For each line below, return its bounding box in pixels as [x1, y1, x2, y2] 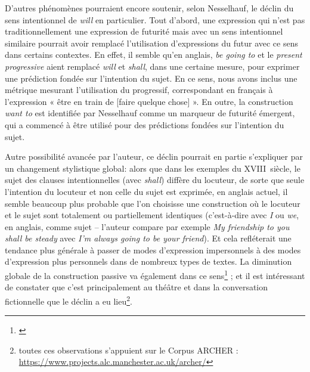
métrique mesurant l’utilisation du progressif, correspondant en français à [5, 83, 273, 96]
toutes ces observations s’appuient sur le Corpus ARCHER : [18, 343, 238, 356]
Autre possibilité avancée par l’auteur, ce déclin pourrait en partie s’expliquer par [5, 150, 303, 163]
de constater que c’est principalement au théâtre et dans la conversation [5, 281, 268, 293]
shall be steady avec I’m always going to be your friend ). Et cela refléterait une [5, 232, 292, 244]
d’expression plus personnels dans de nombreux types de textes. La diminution [5, 255, 292, 268]
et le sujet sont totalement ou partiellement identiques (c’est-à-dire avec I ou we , [5, 209, 299, 221]
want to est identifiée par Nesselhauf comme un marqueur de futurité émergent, [5, 107, 295, 119]
